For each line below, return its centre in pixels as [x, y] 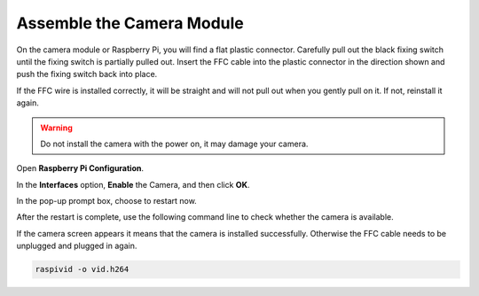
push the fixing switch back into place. [87, 74]
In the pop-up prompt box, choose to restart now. [106, 201]
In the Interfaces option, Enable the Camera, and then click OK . [133, 184]
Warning [56, 128]
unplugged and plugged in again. [77, 246]
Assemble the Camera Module [130, 23]
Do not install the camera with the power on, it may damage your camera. [174, 144]
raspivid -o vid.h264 [82, 269]
